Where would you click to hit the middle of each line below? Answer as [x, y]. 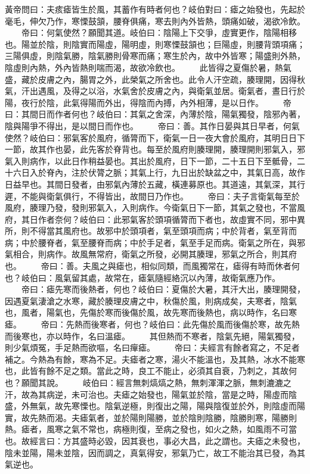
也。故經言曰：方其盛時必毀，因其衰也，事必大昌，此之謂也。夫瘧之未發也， [155, 440]
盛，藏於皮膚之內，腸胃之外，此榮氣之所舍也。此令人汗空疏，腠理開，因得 [151, 79]
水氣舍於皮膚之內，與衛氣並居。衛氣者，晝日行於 [209, 91]
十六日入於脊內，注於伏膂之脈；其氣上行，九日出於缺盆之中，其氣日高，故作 [155, 172]
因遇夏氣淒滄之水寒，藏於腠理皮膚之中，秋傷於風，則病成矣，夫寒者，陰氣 [151, 300]
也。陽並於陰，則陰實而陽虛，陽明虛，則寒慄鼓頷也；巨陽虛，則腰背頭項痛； [155, 44]
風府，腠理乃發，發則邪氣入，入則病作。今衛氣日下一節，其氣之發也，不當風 [155, 208]
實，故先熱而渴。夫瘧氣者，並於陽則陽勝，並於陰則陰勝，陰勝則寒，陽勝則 [151, 417]
